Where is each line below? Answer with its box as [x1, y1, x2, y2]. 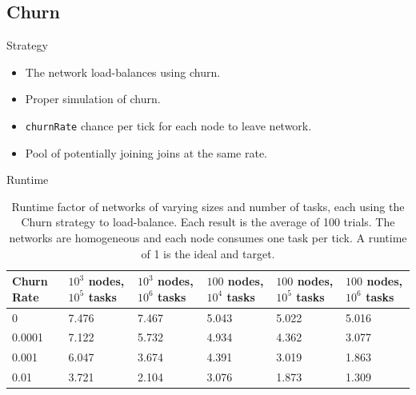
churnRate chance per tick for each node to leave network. [25, 117, 312, 134]
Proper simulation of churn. [25, 90, 161, 107]
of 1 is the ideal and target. [141, 245, 275, 261]
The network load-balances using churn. [25, 63, 221, 80]
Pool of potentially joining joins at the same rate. [25, 144, 267, 161]
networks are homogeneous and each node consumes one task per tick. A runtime [9, 229, 407, 246]
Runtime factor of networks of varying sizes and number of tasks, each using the [11, 197, 405, 214]
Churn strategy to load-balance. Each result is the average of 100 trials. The [21, 213, 395, 230]
